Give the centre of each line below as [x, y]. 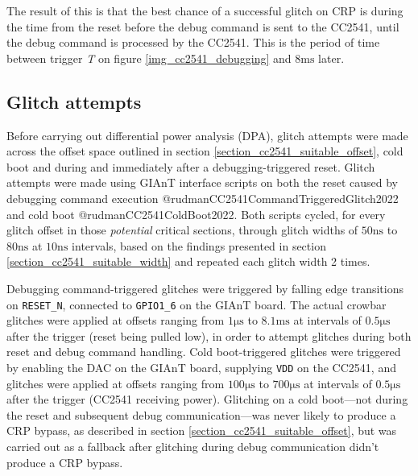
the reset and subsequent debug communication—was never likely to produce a [201, 414]
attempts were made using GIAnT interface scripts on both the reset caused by [202, 182]
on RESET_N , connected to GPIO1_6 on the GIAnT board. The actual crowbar [197, 304]
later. [331, 58]
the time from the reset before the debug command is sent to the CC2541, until [203, 26]
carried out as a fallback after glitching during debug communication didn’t [193, 446]
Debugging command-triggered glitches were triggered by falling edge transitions [205, 288]
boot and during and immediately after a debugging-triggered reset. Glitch [191, 166]
